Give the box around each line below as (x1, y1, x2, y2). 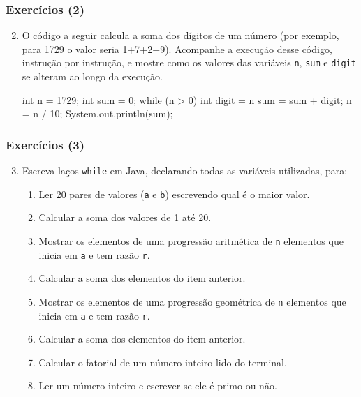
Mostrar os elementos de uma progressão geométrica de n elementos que (38, 294, 346, 308)
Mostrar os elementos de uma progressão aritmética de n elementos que (38, 233, 344, 248)
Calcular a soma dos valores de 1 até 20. (38, 210, 212, 225)
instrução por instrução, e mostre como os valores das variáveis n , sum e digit (22, 55, 356, 70)
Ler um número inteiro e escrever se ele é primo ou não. (38, 378, 277, 393)
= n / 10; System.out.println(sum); (22, 106, 173, 121)
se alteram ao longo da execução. (22, 69, 163, 84)
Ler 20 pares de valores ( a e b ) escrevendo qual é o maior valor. (38, 186, 310, 201)
